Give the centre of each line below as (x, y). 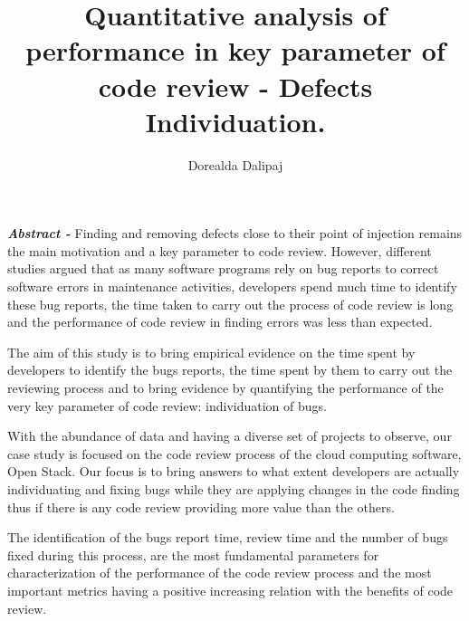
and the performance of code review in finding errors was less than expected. (220, 322)
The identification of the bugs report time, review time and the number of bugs (228, 537)
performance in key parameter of (235, 50)
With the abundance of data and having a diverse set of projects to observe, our (230, 436)
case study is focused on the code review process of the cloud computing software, (234, 453)
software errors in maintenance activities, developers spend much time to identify (232, 287)
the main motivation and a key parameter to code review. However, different (220, 250)
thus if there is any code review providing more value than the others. (201, 506)
